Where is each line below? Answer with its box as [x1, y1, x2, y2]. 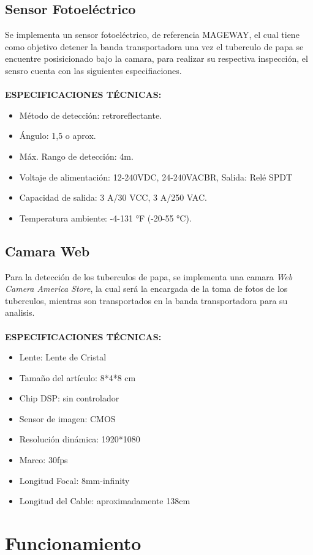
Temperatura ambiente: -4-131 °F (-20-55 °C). [19, 211, 192, 224]
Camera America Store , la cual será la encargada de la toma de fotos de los [5, 282, 288, 295]
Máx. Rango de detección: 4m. [19, 149, 134, 162]
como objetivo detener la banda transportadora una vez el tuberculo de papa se [5, 40, 304, 53]
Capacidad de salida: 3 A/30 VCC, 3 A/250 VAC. [19, 191, 207, 204]
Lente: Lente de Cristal [19, 351, 107, 363]
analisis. [5, 306, 35, 319]
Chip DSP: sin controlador [19, 392, 119, 404]
